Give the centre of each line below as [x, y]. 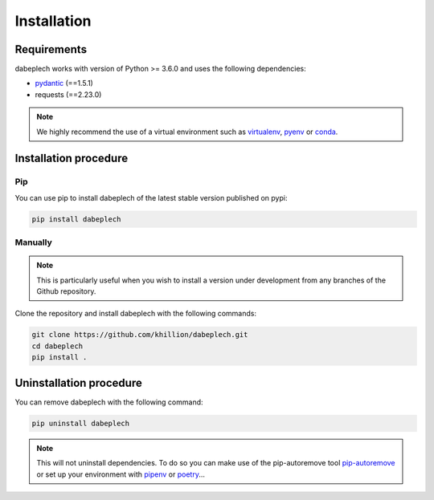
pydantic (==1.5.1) [64, 83]
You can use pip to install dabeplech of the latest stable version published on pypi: [151, 197]
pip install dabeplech [76, 219]
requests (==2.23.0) [68, 94]
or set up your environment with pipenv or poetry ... [121, 474]
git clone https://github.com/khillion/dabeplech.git [140, 335]
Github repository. [66, 291]
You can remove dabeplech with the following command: [109, 402]
